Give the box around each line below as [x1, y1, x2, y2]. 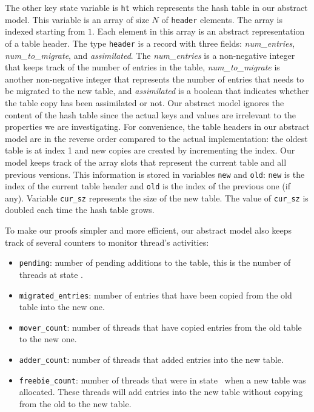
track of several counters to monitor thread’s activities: [5, 235, 209, 248]
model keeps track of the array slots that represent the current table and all [5, 155, 287, 168]
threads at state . [19, 268, 83, 280]
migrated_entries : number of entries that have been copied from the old [19, 288, 292, 301]
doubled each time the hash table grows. [5, 203, 155, 216]
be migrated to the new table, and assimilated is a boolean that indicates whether [5, 84, 309, 97]
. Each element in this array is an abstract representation [92, 25, 305, 38]
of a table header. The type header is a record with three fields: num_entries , [5, 36, 295, 49]
